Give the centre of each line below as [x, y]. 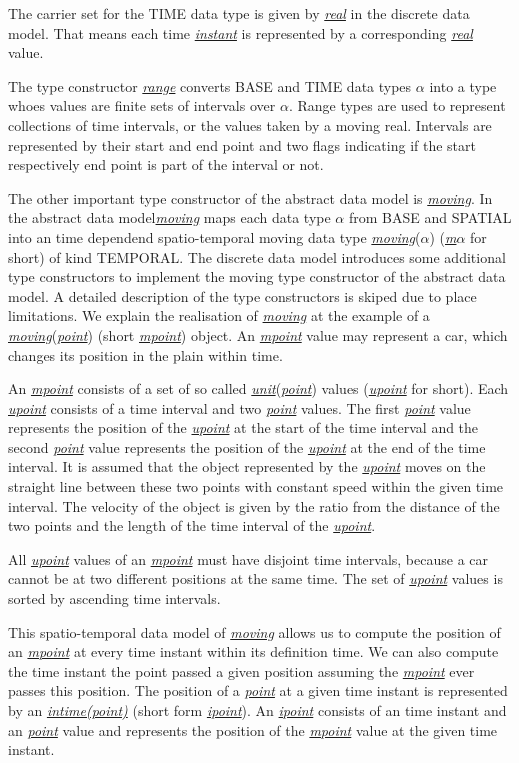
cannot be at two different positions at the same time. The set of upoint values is [255, 578]
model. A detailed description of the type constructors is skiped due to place [242, 295]
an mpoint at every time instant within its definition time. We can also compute [253, 651]
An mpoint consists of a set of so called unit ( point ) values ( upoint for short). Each [258, 388]
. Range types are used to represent [397, 105]
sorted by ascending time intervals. [114, 598]
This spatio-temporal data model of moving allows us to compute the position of [254, 631]
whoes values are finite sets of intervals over [142, 105]
